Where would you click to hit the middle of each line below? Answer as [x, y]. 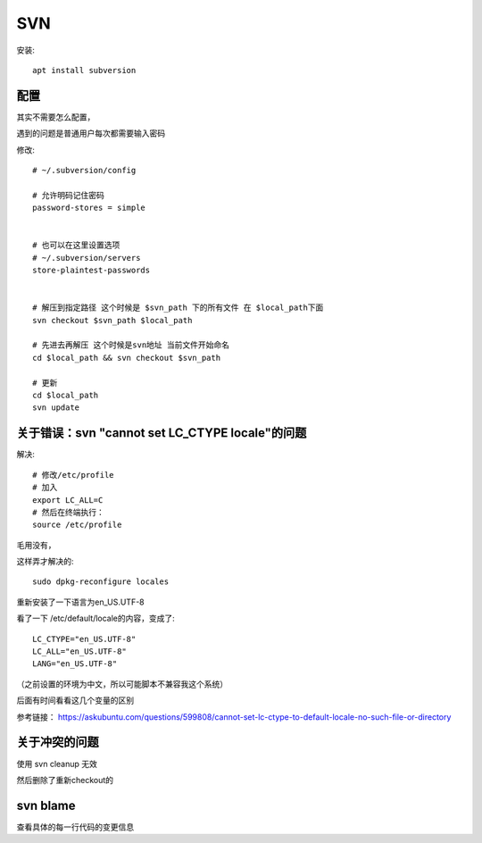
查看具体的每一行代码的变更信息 [75, 827]
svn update [56, 408]
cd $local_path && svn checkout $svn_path [127, 358]
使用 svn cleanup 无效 [57, 764]
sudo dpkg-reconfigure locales [101, 582]
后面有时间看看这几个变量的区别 [75, 700]
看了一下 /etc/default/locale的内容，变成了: [96, 618]
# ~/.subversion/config [84, 171]
